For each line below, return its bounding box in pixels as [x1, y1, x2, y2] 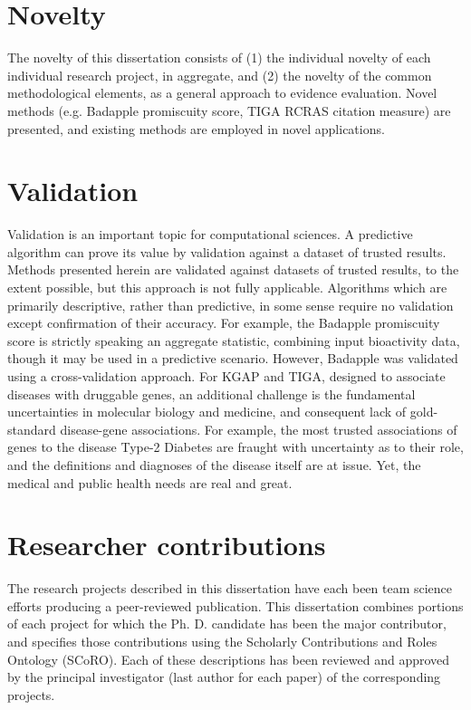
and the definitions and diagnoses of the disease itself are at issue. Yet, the [7, 455, 421, 474]
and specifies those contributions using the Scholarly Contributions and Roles [7, 632, 437, 651]
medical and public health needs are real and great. [7, 473, 293, 492]
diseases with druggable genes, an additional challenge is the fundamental [7, 384, 416, 403]
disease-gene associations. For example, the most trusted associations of [60, 419, 457, 438]
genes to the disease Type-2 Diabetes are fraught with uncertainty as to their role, [7, 437, 464, 456]
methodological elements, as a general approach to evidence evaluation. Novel [7, 83, 437, 102]
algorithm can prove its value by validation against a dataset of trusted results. [7, 242, 447, 261]
